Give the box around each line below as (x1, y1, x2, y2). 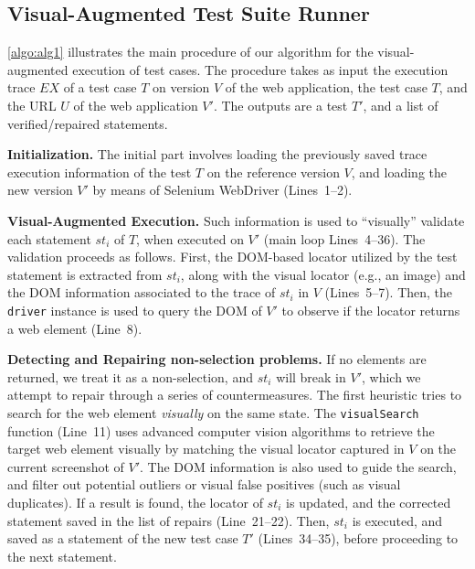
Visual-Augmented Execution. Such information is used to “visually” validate (7, 210, 465, 230)
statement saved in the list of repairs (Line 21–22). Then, (7, 510, 330, 530)
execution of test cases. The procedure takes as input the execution (72, 59, 449, 79)
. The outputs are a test (213, 95, 348, 114)
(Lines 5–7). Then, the (324, 283, 453, 302)
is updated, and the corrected (286, 492, 451, 511)
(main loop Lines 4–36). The (263, 229, 426, 248)
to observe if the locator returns (281, 300, 460, 319)
